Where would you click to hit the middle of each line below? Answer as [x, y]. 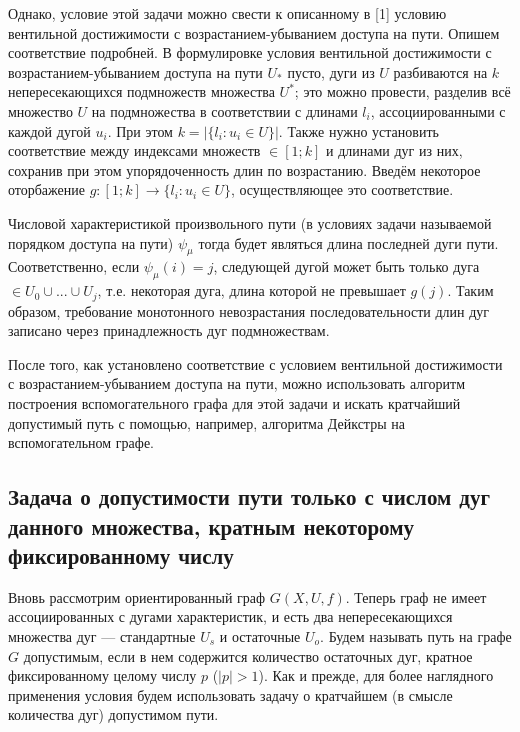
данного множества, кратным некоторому [211, 525]
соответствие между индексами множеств [134, 150]
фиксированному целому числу [102, 675]
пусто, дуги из [331, 71]
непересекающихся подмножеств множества [141, 91]
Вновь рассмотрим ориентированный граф [137, 596]
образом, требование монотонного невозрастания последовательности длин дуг [249, 310]
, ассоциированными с [438, 110]
